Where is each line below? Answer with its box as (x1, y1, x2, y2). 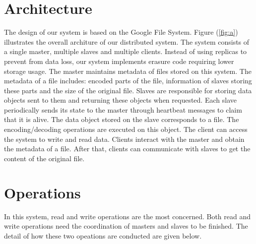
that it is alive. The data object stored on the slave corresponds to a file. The (4, 114, 239, 124)
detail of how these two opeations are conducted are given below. (4, 230, 202, 241)
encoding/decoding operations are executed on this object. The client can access (4, 124, 248, 134)
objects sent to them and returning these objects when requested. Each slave (4, 95, 237, 105)
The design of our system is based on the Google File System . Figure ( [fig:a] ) (4, 27, 238, 37)
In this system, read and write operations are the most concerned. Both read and (4, 211, 251, 221)
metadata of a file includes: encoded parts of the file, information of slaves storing (4, 75, 252, 86)
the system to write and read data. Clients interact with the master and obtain (4, 133, 245, 144)
